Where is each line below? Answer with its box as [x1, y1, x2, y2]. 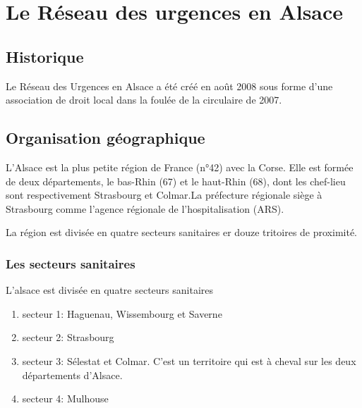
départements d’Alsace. [22, 367, 123, 382]
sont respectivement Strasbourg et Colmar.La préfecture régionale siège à [6, 187, 322, 202]
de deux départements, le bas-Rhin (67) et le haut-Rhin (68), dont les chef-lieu [6, 173, 346, 188]
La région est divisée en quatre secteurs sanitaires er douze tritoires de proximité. [6, 225, 357, 240]
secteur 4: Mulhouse [22, 391, 109, 406]
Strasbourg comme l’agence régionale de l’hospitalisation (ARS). [6, 201, 284, 216]
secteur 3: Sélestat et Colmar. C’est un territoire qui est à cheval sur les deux [22, 353, 356, 368]
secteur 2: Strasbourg [22, 330, 114, 345]
